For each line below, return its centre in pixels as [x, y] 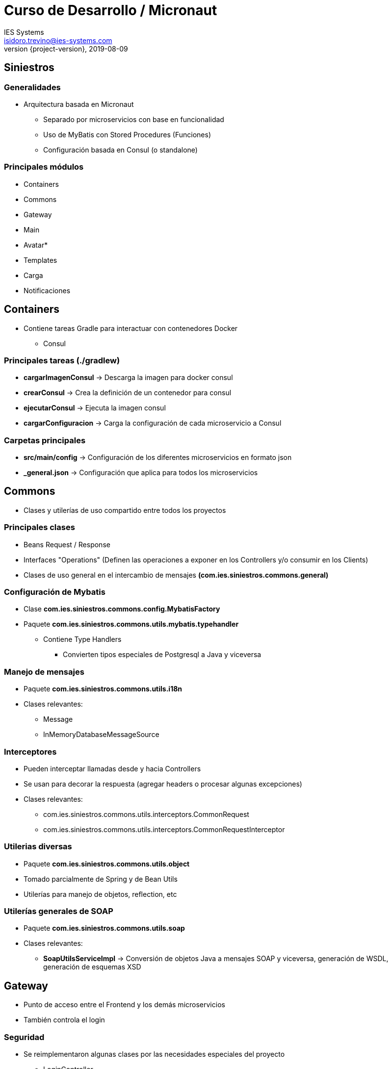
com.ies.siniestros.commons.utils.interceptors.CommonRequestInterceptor [164, 829]
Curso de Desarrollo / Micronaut [111, 10]
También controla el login [64, 1020]
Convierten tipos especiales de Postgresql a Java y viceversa [162, 655]
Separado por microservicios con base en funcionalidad [134, 119]
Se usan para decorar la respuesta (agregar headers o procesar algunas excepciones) [163, 784]
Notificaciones [47, 290]
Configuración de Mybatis [55, 592]
